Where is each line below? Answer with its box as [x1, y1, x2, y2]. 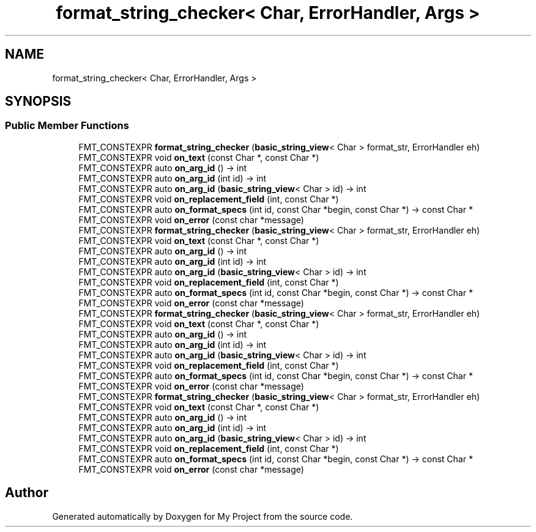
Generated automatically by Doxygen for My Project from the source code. [52, 511, 353, 522]
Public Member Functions [5, 119, 129, 132]
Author [5, 485, 48, 501]
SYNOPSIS [5, 94, 72, 109]
